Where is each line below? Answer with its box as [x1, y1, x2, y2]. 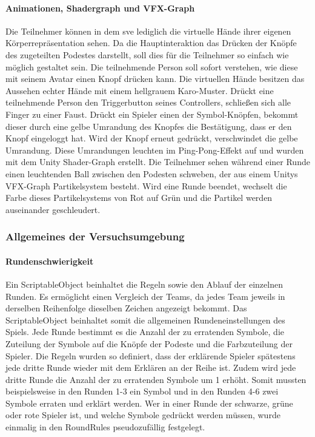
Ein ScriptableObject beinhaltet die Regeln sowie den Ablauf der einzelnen [5, 277, 283, 290]
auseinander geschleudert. [5, 203, 101, 215]
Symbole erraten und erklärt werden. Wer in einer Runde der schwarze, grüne [5, 396, 293, 409]
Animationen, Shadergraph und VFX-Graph [5, 1, 195, 14]
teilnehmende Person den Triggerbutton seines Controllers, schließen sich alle [5, 96, 291, 109]
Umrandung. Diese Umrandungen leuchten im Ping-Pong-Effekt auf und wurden [5, 143, 304, 156]
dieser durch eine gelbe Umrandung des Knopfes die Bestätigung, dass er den [5, 120, 292, 132]
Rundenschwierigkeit [5, 254, 94, 267]
